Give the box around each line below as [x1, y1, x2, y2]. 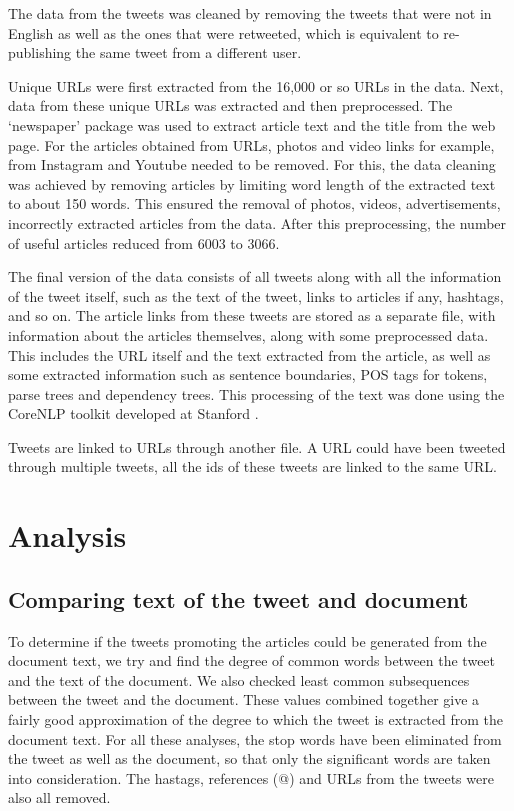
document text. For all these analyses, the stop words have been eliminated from [8, 728, 502, 749]
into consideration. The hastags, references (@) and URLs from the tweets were [8, 767, 494, 788]
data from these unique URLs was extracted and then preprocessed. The [8, 95, 453, 116]
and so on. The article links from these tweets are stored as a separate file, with [8, 305, 496, 326]
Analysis [8, 515, 127, 556]
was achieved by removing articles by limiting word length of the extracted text [8, 173, 496, 194]
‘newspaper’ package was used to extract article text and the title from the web [8, 114, 496, 135]
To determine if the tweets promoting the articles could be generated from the [8, 630, 487, 651]
